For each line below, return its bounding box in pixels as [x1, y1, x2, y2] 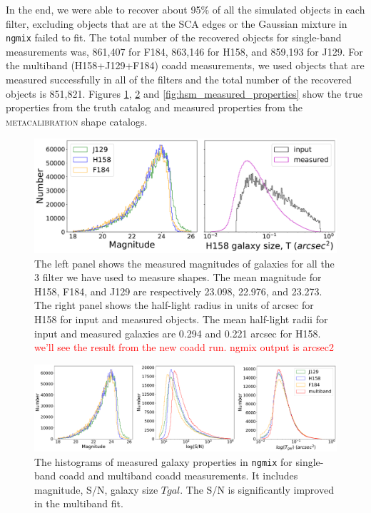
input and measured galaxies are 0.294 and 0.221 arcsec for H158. [34, 325, 321, 340]
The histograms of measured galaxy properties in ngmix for [34, 454, 293, 469]
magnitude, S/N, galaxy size [34, 482, 158, 497]
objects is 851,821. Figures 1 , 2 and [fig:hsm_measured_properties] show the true [6, 86, 362, 101]
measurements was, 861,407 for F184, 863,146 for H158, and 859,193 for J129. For [6, 44, 363, 59]
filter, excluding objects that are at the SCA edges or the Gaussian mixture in [6, 16, 347, 31]
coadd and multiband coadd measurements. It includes [59, 468, 298, 483]
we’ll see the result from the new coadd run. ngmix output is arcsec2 [34, 340, 335, 355]
